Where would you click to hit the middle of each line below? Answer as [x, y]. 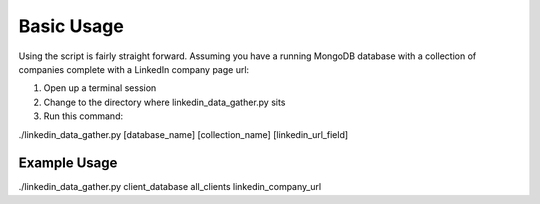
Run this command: [83, 116]
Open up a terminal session [100, 88]
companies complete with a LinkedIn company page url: [134, 69]
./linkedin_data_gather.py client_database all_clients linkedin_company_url [170, 187]
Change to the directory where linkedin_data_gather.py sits [164, 102]
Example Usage [68, 163]
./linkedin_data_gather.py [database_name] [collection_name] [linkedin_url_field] [183, 134]
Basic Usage [71, 26]
